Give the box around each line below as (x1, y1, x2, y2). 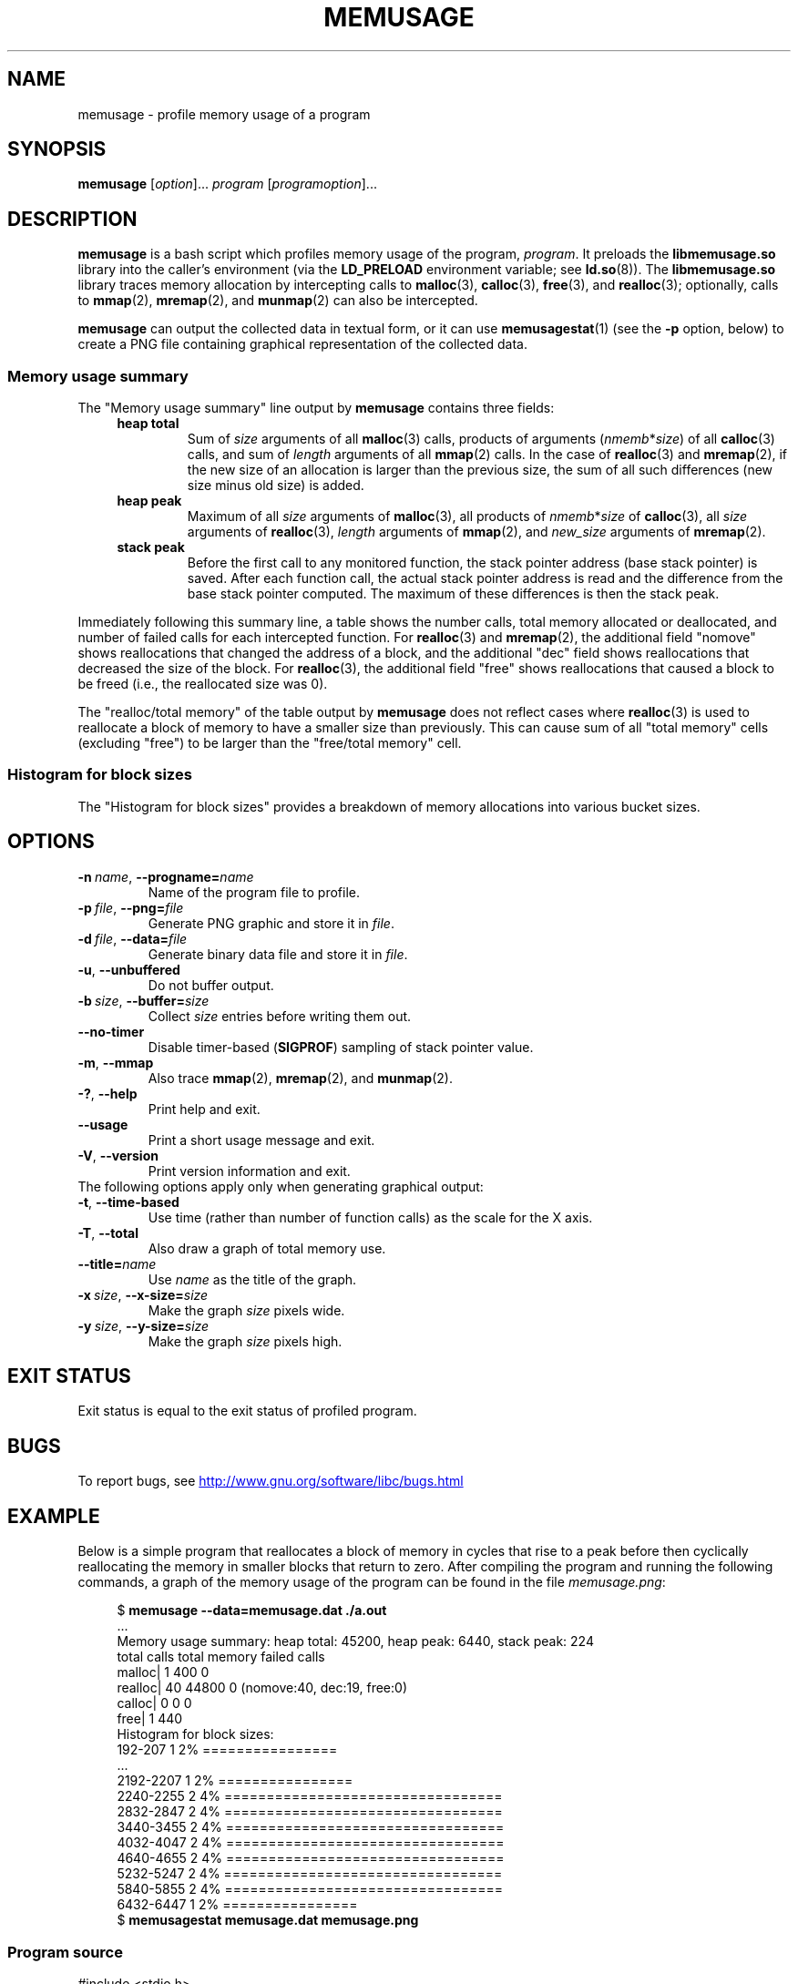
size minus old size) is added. (187, 477, 364, 494)
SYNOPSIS (7, 138, 107, 161)
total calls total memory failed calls (117, 1649, 325, 1665)
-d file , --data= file (77, 930, 188, 946)
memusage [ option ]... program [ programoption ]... (77, 176, 377, 192)
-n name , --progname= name (77, 868, 254, 885)
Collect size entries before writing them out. (148, 1007, 412, 1024)
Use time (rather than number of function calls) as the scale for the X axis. (148, 1209, 593, 1225)
